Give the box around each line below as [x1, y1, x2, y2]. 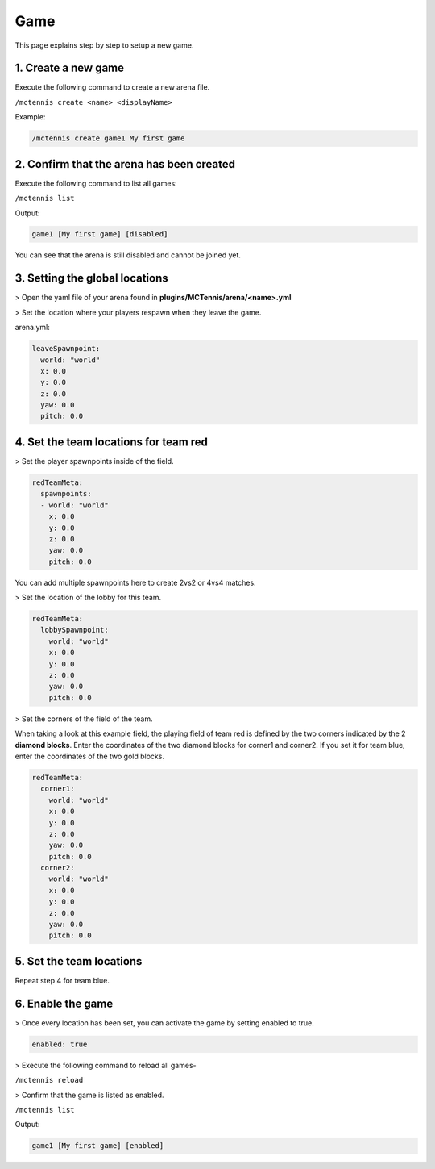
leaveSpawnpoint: [31, 344, 101, 353]
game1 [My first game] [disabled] [31, 230, 168, 239]
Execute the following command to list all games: [14, 178, 177, 188]
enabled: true [31, 1039, 88, 1049]
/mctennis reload [14, 1075, 84, 1085]
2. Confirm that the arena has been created [14, 157, 235, 171]
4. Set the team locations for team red [14, 435, 209, 449]
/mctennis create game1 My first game [31, 134, 185, 143]
